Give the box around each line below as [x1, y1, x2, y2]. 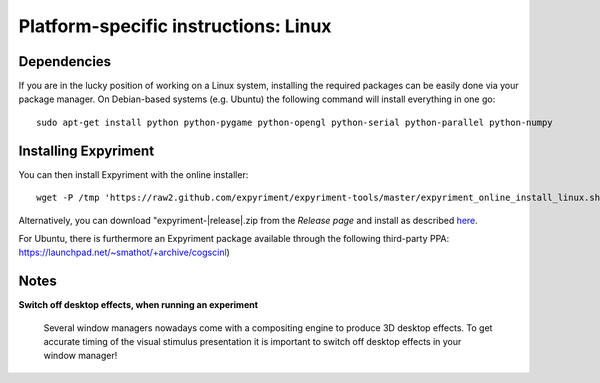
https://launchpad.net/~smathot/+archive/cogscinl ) [18, 246, 230, 259]
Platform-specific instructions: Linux [18, 15, 332, 37]
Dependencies [18, 53, 112, 70]
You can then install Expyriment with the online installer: [18, 168, 249, 180]
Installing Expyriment [18, 142, 155, 159]
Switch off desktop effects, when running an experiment [18, 299, 259, 311]
